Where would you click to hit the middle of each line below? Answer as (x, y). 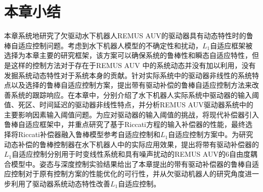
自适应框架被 (231, 45)
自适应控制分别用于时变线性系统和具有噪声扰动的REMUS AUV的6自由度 (131, 154)
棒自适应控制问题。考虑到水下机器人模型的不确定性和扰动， (103, 45)
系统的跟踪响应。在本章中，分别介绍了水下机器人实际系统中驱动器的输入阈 (135, 94)
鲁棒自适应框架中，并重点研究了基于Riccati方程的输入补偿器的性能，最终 (125, 124)
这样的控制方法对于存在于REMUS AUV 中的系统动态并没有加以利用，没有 (133, 65)
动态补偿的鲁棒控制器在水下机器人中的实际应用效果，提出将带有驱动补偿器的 (131, 144)
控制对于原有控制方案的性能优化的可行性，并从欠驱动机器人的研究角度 (128, 174)
